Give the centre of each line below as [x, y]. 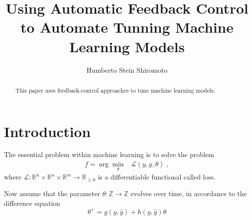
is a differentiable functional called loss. [157, 177]
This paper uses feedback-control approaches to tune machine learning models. [115, 90]
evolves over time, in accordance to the [189, 193]
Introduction [47, 131]
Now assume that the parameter [52, 193]
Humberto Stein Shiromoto [127, 70]
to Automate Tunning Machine [127, 27]
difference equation [32, 203]
